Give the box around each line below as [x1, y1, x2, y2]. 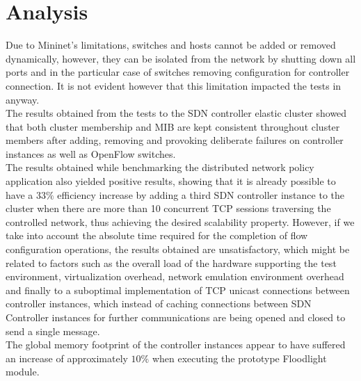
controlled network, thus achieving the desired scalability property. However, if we [6, 214, 355, 229]
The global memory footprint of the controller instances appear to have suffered [6, 337, 346, 352]
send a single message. [6, 323, 100, 338]
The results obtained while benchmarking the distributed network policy [6, 160, 314, 175]
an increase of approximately [6, 350, 128, 365]
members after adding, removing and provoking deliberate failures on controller [6, 133, 344, 147]
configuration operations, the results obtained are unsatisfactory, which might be [6, 242, 350, 257]
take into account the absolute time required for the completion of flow [6, 228, 308, 243]
